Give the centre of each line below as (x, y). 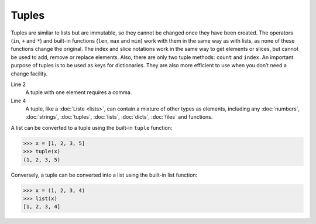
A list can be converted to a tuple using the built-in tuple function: (92, 127)
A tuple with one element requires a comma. (79, 92)
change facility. (29, 74)
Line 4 (18, 101)
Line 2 (18, 84)
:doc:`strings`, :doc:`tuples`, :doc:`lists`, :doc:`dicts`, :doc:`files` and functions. (119, 117)
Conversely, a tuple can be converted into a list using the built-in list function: (104, 175)
